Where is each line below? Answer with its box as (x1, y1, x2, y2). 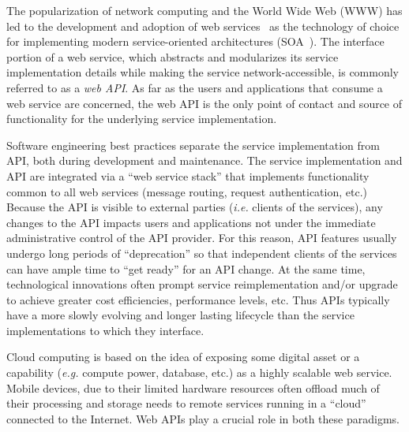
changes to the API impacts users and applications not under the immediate (6, 214, 376, 230)
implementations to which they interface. (6, 322, 204, 338)
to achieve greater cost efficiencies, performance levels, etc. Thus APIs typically (6, 291, 390, 307)
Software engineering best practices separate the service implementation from (6, 136, 381, 153)
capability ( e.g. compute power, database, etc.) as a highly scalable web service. (6, 364, 392, 381)
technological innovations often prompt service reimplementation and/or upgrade (6, 276, 398, 292)
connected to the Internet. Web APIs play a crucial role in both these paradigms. (6, 410, 400, 426)
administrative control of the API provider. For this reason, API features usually (6, 229, 397, 246)
